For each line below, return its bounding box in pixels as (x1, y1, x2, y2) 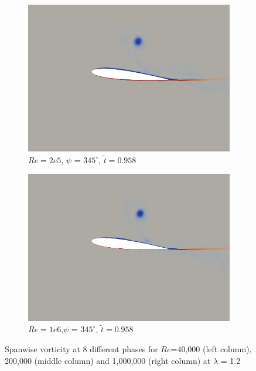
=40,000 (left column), (170, 342, 252, 355)
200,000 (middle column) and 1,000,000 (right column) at (5, 354, 211, 366)
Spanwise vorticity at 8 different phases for (5, 342, 158, 355)
